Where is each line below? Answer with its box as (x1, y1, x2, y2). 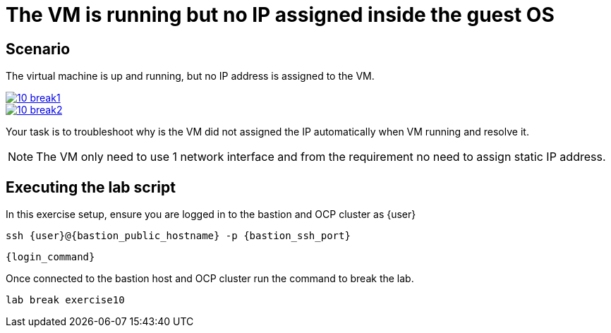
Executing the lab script (6, 178, 176, 196)
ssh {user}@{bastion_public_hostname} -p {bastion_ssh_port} (6, 230, 351, 242)
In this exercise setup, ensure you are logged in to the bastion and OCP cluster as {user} (6, 208, 416, 221)
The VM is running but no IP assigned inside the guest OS (6, 3, 555, 27)
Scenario (6, 40, 71, 58)
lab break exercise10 (6, 294, 125, 306)
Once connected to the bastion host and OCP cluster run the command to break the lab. (6, 272, 414, 285)
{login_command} (6, 251, 95, 263)
